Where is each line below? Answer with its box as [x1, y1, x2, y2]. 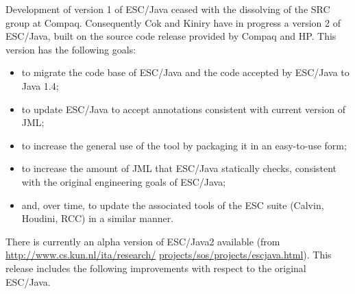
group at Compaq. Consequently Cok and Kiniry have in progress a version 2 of [5, 15, 341, 29]
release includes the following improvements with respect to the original [5, 260, 306, 275]
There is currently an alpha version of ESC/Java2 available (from [5, 234, 280, 248]
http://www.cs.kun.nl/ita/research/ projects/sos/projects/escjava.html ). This [5, 247, 332, 262]
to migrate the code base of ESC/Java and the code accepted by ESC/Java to [21, 65, 350, 79]
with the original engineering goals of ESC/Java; [21, 174, 226, 188]
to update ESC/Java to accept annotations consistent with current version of [21, 101, 345, 116]
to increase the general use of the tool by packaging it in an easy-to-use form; [21, 138, 347, 152]
